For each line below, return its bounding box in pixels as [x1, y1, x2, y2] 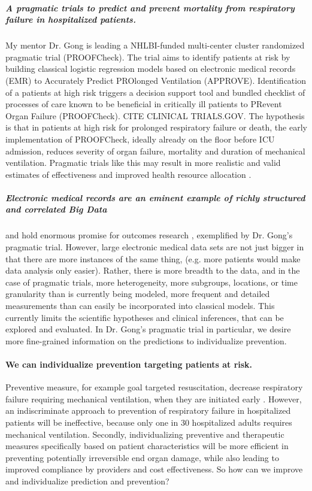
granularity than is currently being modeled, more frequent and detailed [5, 287, 270, 300]
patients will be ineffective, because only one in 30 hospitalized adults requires [5, 416, 292, 428]
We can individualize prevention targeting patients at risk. [5, 357, 253, 370]
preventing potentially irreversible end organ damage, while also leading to [5, 451, 279, 463]
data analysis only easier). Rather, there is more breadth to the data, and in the [5, 264, 300, 277]
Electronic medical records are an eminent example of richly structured [5, 191, 305, 204]
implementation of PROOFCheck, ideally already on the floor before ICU [5, 132, 275, 145]
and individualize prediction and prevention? [5, 474, 169, 487]
